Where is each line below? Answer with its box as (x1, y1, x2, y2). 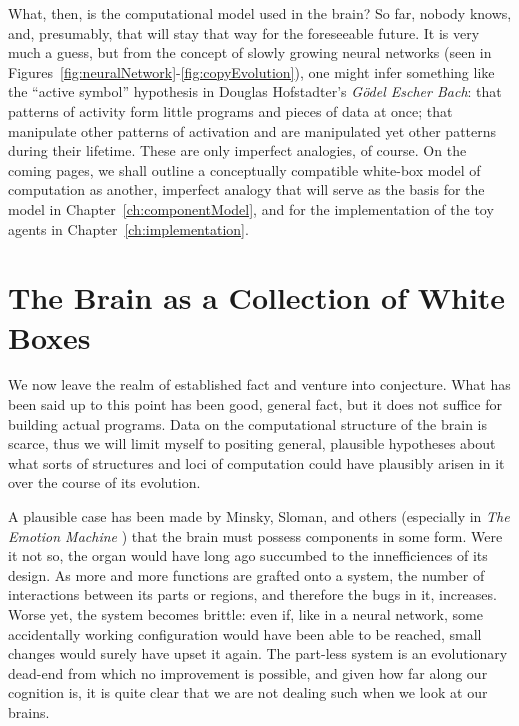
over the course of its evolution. (8, 472, 201, 493)
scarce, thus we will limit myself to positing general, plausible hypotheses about (8, 433, 496, 454)
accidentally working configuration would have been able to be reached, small (8, 623, 482, 644)
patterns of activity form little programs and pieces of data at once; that (8, 100, 453, 121)
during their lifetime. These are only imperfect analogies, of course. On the (8, 140, 467, 161)
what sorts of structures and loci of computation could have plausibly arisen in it (8, 452, 505, 473)
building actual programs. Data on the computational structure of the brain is (8, 413, 488, 434)
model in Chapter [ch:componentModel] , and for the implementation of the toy (8, 198, 494, 219)
